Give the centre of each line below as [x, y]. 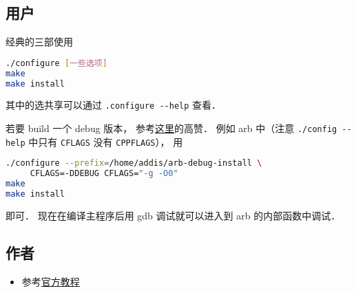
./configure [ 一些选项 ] [56, 63]
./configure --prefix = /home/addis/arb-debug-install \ [134, 163]
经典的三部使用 [39, 42]
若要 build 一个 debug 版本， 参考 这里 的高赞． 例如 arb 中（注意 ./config [171, 128]
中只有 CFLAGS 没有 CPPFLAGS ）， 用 [106, 141]
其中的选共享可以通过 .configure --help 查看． [114, 105]
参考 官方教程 [51, 281]
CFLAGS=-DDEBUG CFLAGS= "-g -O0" [104, 174]
